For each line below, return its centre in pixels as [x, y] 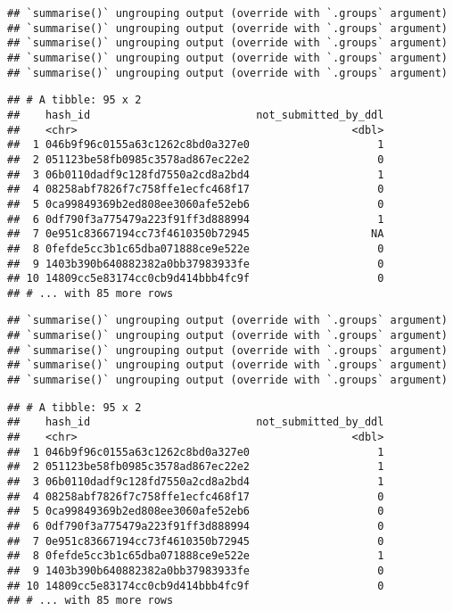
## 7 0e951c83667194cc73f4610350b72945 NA [196, 234]
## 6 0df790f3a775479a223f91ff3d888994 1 [196, 219]
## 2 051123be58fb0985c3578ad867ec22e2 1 [196, 467]
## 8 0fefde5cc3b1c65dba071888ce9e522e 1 [196, 556]
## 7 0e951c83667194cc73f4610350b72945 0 [196, 541]
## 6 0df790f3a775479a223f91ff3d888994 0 [196, 526]
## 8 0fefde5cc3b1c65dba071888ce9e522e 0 [196, 248]
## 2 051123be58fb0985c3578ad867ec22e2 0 [196, 159]
